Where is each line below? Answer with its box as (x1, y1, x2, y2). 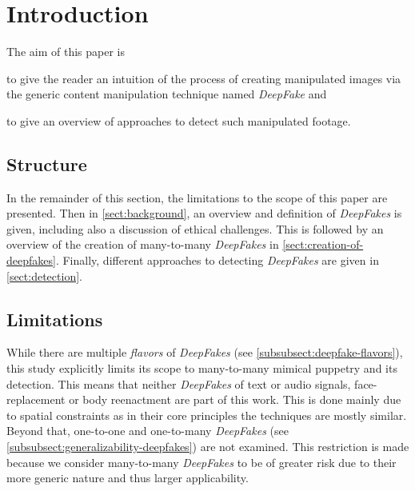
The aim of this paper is (6, 43, 125, 60)
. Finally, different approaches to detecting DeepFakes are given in (55, 252, 379, 269)
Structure (6, 151, 87, 176)
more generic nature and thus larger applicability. (6, 469, 249, 486)
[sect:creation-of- (282, 236, 364, 253)
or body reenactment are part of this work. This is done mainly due (69, 391, 401, 408)
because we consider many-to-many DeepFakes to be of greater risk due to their (6, 453, 397, 470)
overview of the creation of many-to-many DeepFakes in (6, 236, 279, 253)
